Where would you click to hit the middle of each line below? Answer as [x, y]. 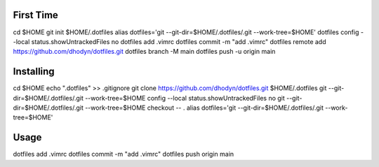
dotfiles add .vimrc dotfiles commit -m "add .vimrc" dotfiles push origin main [124, 154]
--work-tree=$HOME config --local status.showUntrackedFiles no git [185, 98]
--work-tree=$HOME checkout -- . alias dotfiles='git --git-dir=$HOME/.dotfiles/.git [204, 108]
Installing [34, 72]
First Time [36, 15]
